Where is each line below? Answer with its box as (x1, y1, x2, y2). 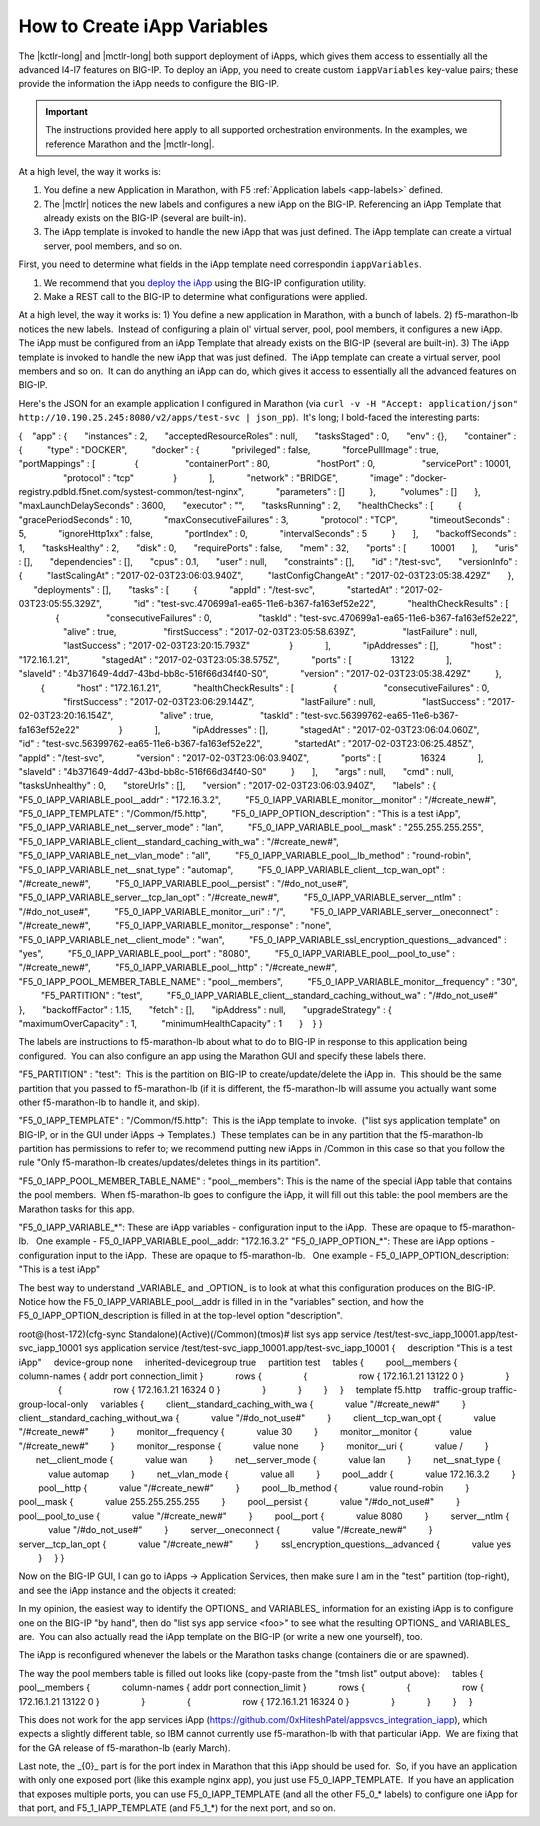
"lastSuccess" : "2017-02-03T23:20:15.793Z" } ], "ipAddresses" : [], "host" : (62, 640, 502, 652)
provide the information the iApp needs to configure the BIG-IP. (18, 78, 280, 90)
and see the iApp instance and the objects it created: (18, 1584, 237, 1596)
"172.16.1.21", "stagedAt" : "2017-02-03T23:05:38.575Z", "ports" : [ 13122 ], (18, 653, 452, 665)
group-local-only (18, 1398, 89, 1410)
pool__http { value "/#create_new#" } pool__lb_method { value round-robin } (38, 1482, 470, 1494)
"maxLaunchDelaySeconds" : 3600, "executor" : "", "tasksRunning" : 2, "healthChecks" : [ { (18, 500, 462, 512)
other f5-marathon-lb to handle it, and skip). (18, 1096, 200, 1108)
